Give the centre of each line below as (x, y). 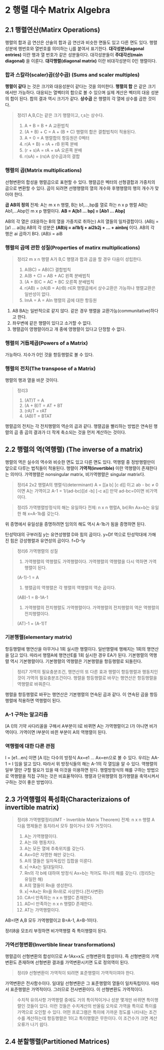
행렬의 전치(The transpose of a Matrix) (50, 369)
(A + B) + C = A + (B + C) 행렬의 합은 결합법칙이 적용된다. (80, 132)
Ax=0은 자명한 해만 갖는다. (50, 855)
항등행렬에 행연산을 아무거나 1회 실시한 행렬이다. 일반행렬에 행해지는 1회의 (75, 649)
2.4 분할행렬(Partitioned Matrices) (57, 1041)
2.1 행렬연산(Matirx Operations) (53, 30)
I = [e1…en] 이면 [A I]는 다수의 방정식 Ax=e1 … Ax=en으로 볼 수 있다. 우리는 (78, 758)
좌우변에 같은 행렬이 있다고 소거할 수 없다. (52, 323)
